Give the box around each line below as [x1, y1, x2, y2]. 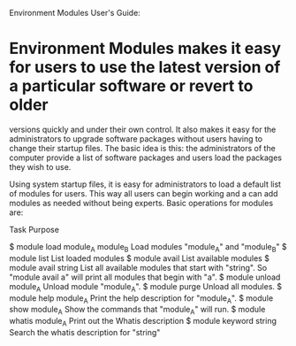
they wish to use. [9, 161, 72, 172]
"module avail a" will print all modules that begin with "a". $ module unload [9, 272, 281, 282]
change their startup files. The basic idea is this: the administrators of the [9, 142, 276, 153]
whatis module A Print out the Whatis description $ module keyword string [9, 316, 277, 328]
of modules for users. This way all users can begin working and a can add [9, 188, 278, 198]
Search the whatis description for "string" [9, 327, 161, 337]
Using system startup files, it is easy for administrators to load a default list [9, 179, 281, 189]
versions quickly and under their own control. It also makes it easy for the [9, 124, 277, 135]
